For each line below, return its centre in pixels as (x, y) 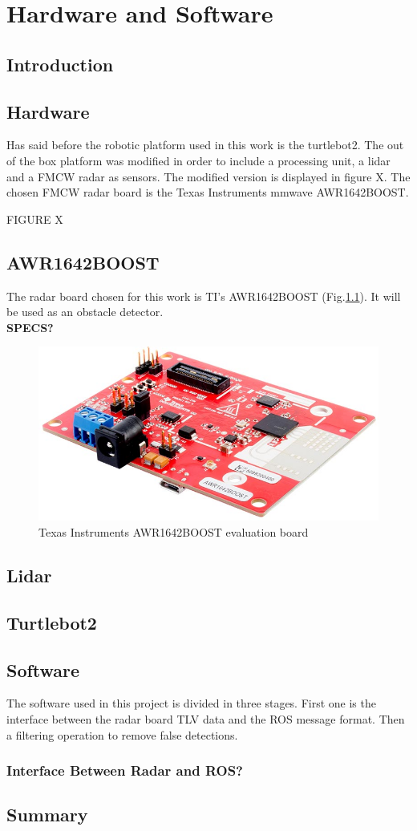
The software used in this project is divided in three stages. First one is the (191, 703)
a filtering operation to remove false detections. (122, 734)
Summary (47, 815)
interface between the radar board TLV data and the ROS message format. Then (206, 718)
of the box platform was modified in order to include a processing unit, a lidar (198, 160)
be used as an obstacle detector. (85, 312)
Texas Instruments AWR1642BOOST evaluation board (174, 531)
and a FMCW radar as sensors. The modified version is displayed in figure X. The (208, 176)
